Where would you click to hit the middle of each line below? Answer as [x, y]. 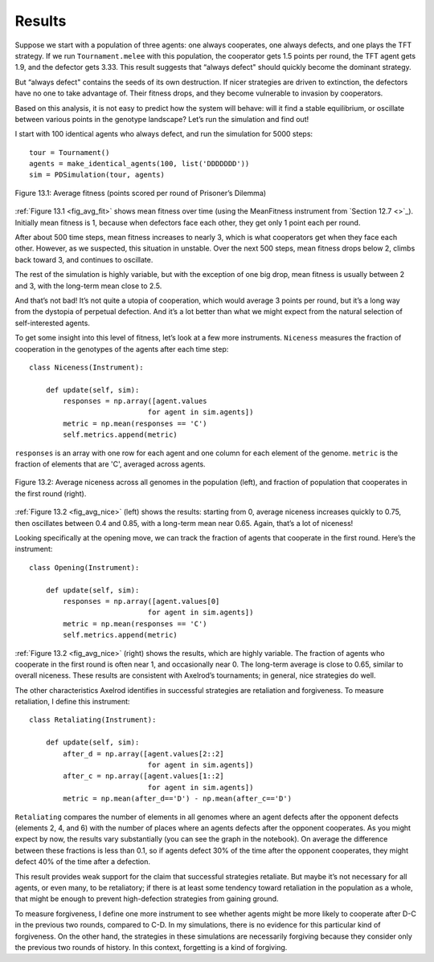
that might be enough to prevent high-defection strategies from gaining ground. [147, 899]
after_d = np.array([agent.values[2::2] [143, 754]
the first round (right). [51, 493]
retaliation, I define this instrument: [72, 702]
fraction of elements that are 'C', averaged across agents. [110, 464]
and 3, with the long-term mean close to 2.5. [88, 286]
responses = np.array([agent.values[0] [141, 601]
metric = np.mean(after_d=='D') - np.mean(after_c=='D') [178, 799]
